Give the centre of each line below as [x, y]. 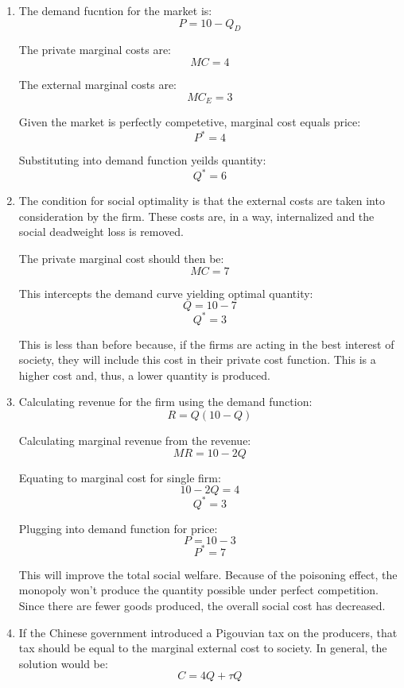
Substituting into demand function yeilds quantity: [142, 160]
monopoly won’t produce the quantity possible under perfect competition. [199, 590]
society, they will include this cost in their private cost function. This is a [197, 359]
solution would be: [63, 663]
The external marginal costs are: [97, 84]
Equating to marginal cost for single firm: [120, 477]
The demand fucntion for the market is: [115, 10]
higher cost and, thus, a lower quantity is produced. [144, 375]
